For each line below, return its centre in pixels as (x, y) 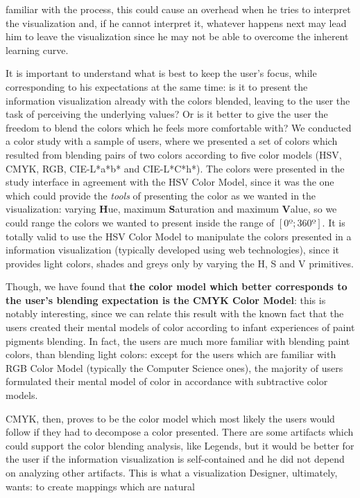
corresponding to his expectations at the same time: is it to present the (157, 86)
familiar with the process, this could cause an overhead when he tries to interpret (178, 9)
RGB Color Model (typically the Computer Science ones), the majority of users (174, 367)
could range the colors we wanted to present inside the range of (140, 222)
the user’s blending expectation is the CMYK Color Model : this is (166, 300)
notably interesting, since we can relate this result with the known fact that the (175, 313)
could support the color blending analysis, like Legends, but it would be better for (180, 445)
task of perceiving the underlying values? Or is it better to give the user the (167, 114)
